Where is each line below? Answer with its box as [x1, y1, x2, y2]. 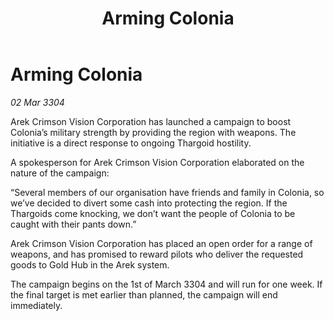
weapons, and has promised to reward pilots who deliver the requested [10, 248, 304, 260]
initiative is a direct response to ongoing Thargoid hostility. [10, 137, 252, 149]
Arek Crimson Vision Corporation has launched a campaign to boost [10, 115, 292, 127]
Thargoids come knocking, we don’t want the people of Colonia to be [10, 207, 296, 219]
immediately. [10, 299, 63, 311]
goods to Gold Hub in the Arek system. [10, 258, 170, 271]
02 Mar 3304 [10, 96, 65, 108]
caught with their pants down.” [10, 218, 137, 230]
